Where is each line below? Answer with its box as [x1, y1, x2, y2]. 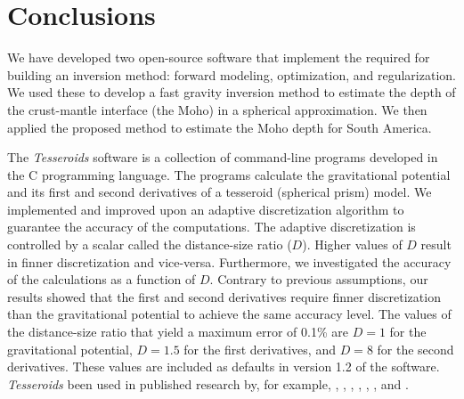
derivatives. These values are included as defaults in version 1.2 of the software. [7, 357, 440, 376]
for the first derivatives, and [183, 339, 336, 358]
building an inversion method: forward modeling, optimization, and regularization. [7, 65, 456, 84]
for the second [377, 339, 454, 358]
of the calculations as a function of [7, 270, 196, 289]
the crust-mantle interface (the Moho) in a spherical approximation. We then [7, 100, 427, 118]
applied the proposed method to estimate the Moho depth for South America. [7, 118, 432, 136]
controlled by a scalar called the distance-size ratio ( [7, 235, 292, 254]
